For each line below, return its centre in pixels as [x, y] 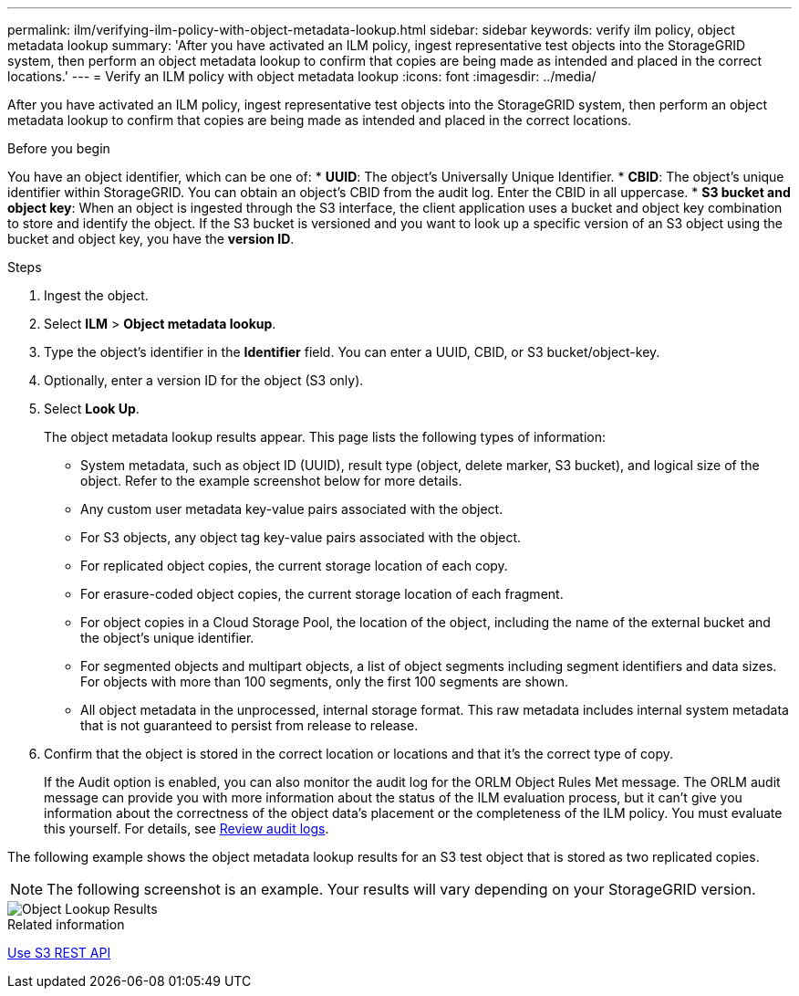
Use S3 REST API [59, 953]
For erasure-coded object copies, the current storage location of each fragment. [322, 594]
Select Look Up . [92, 409]
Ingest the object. [96, 295]
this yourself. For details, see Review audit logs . [187, 828]
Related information [66, 924]
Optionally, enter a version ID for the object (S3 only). [204, 380]
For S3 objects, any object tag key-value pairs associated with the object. [301, 537]
